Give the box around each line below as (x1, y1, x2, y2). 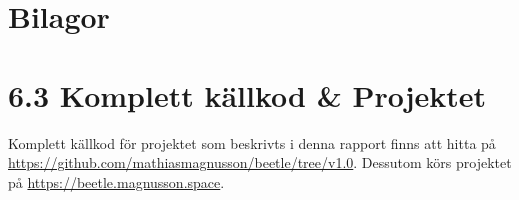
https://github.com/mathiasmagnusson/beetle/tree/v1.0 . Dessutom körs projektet (8, 152, 512, 173)
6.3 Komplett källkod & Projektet (8, 74, 487, 115)
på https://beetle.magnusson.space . (8, 171, 225, 192)
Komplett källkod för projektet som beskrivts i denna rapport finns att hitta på (8, 132, 496, 153)
